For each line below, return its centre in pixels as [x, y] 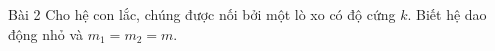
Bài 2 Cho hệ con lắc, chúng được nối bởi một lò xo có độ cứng [202, 14]
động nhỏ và [46, 33]
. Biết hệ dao [447, 14]
